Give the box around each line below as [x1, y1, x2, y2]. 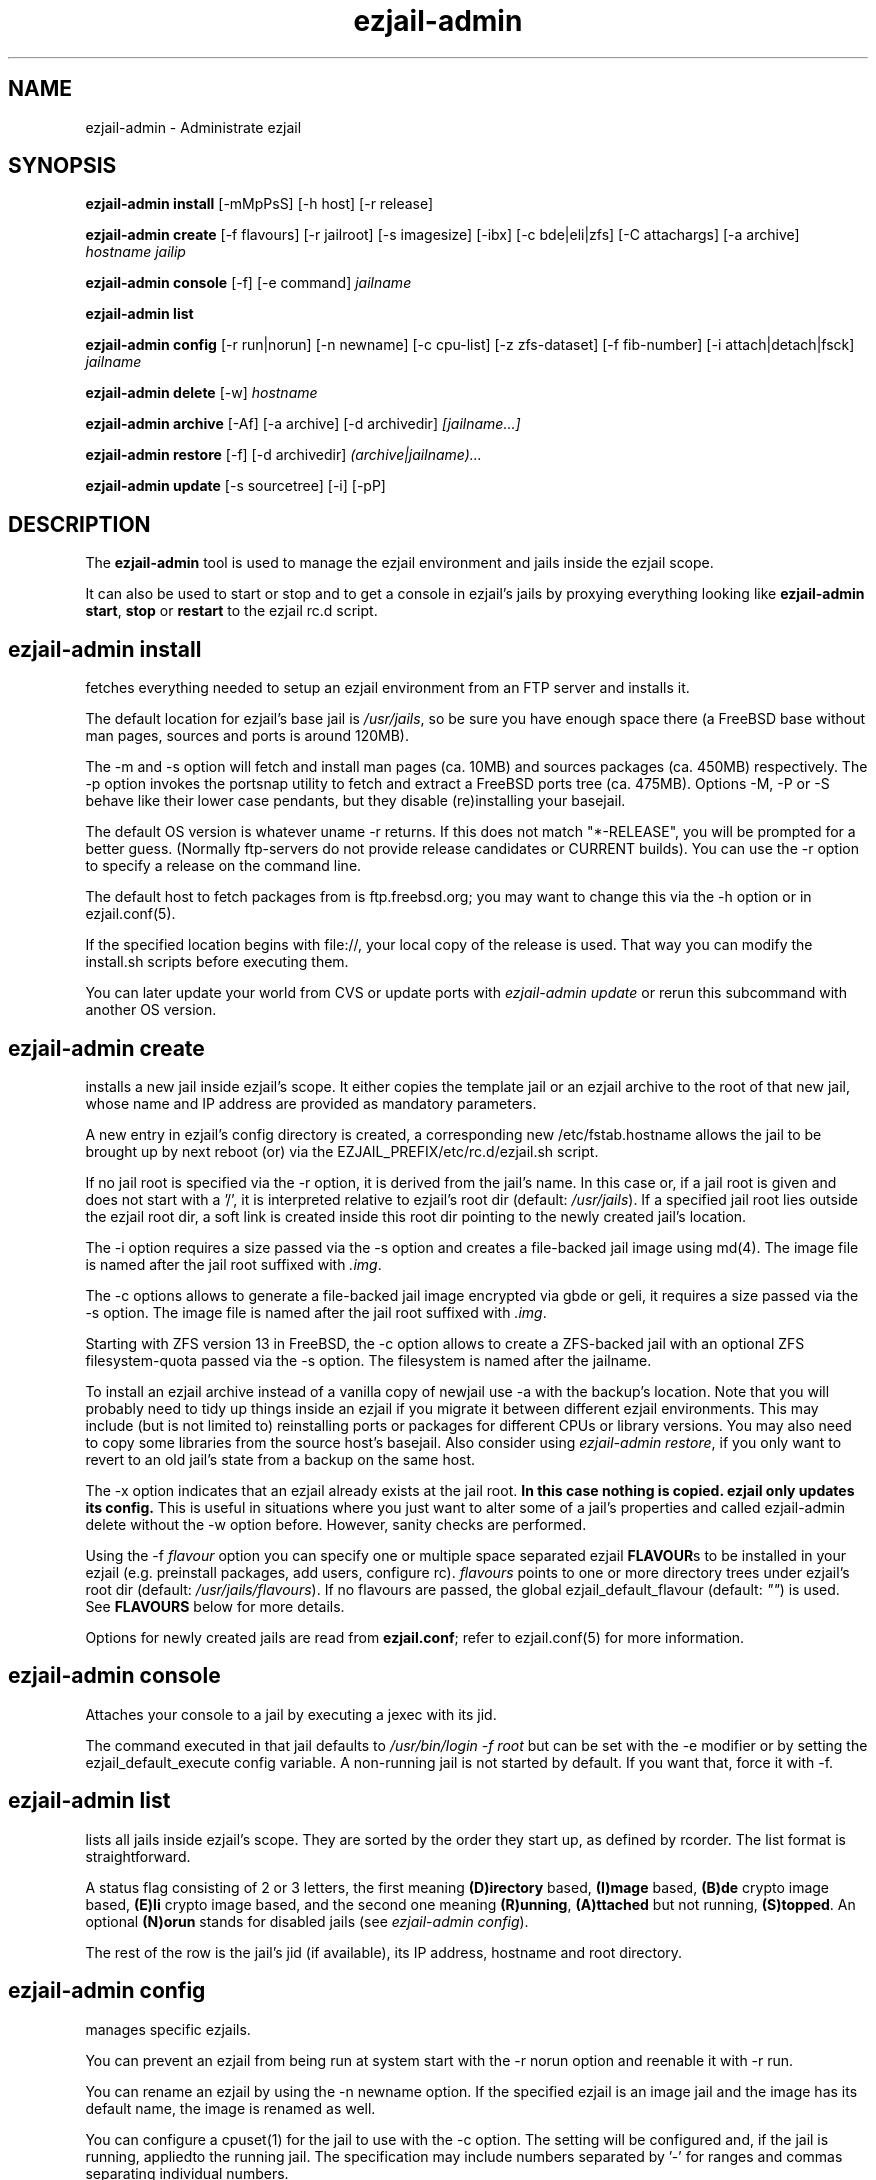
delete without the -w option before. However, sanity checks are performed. [85, 1515, 587, 1533]
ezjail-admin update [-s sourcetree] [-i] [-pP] [85, 477, 386, 495]
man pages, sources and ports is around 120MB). [85, 727, 409, 745]
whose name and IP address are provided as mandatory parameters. [85, 1094, 537, 1112]
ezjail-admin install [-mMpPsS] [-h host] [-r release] [85, 195, 434, 213]
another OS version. [85, 1001, 217, 1019]
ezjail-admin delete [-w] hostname [85, 384, 318, 402]
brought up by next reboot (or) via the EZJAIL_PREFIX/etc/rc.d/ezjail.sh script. [85, 1142, 599, 1160]
